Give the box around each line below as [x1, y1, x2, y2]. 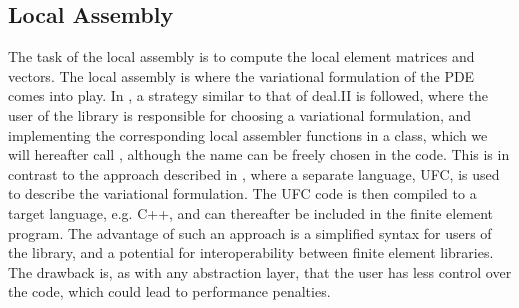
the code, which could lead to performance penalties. [8, 281, 331, 302]
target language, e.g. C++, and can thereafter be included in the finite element [8, 202, 494, 223]
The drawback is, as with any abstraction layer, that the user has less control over [8, 261, 512, 282]
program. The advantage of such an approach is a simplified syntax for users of [8, 222, 492, 243]
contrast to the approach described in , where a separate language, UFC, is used [8, 163, 500, 184]
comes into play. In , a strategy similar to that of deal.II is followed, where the [8, 85, 488, 106]
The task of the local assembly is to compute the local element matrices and [8, 46, 475, 67]
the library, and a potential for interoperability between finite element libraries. [8, 242, 494, 263]
